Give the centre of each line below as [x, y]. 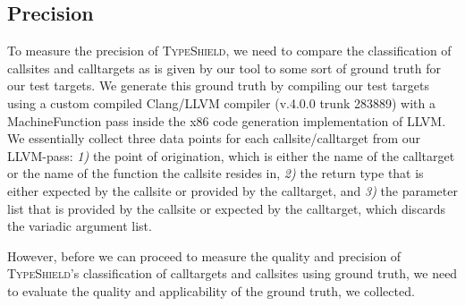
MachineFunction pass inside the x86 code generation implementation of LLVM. [227, 120]
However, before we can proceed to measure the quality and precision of [204, 255]
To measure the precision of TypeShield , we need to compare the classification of [229, 51]
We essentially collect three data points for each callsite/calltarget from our [214, 138]
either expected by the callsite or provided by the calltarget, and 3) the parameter [232, 190]
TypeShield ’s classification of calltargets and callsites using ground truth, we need [232, 273]
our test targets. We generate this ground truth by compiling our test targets [218, 85]
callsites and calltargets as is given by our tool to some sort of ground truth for [224, 68]
